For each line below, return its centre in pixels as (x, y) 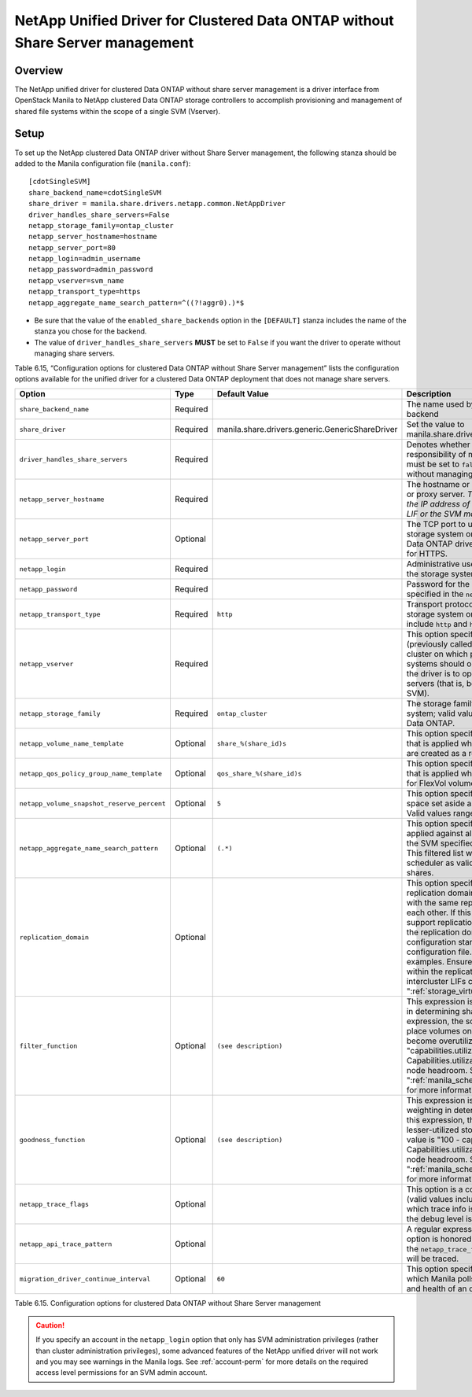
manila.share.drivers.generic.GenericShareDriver (307, 429)
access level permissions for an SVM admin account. (122, 1373)
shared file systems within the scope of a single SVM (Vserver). (117, 111)
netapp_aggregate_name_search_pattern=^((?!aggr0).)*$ (136, 302)
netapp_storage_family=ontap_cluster (101, 225)
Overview (39, 70)
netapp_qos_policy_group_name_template (91, 774)
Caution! (50, 1325)
